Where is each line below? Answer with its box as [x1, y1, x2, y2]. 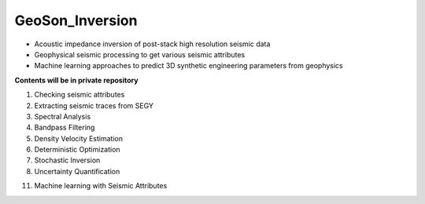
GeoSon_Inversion [14, 12, 138, 29]
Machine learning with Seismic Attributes [34, 181, 168, 191]
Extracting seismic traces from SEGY [34, 100, 153, 110]
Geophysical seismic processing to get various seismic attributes [34, 49, 246, 59]
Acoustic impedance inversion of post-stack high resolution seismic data [34, 39, 271, 49]
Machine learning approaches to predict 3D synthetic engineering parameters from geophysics [34, 61, 343, 71]
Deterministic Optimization [34, 145, 121, 155]
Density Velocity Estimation [34, 133, 124, 143]
